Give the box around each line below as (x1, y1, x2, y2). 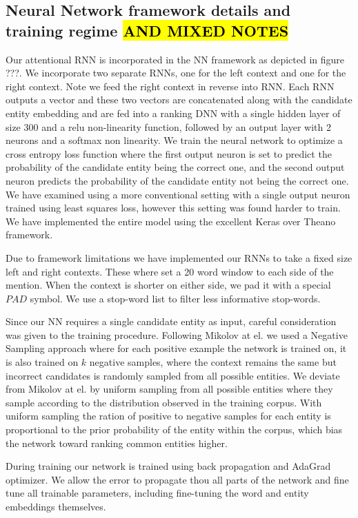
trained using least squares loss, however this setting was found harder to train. (6, 200, 341, 215)
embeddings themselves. (6, 499, 106, 513)
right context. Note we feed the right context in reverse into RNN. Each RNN (6, 79, 335, 93)
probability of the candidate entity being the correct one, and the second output (6, 160, 345, 174)
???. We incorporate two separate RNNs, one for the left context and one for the (6, 65, 346, 80)
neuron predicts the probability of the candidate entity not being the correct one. (6, 173, 349, 187)
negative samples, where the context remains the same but (89, 355, 337, 369)
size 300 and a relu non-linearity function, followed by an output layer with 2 (6, 119, 331, 134)
